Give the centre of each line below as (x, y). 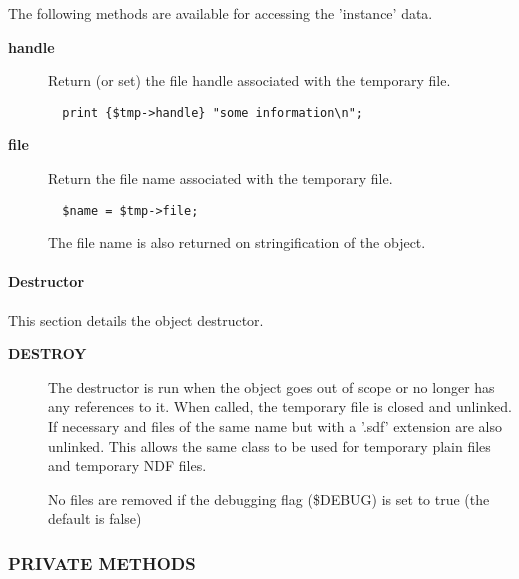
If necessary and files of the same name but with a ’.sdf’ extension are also (275, 426)
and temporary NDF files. (127, 465)
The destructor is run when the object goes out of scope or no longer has (271, 386)
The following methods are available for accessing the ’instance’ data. (220, 13)
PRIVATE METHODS (102, 562)
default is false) (95, 518)
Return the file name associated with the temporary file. (220, 178)
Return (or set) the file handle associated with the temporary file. (249, 80)
